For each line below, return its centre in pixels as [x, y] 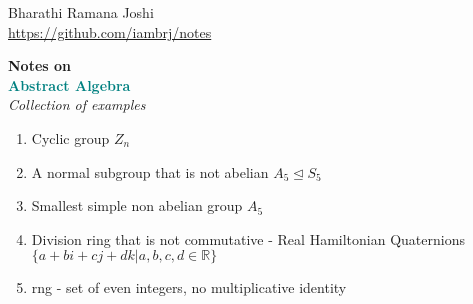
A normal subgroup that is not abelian [150, 171]
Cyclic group [70, 137]
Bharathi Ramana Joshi [81, 12]
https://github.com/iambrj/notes [110, 31]
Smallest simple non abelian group [137, 205]
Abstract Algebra [69, 84]
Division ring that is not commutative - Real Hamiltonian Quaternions [248, 238]
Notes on [39, 65]
